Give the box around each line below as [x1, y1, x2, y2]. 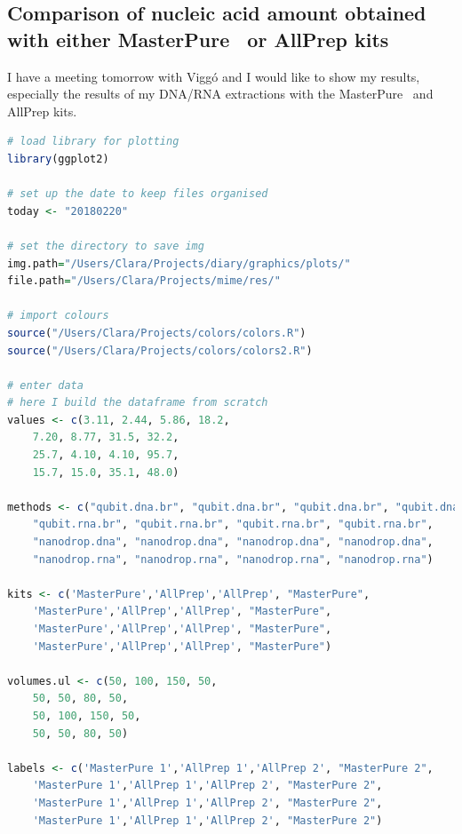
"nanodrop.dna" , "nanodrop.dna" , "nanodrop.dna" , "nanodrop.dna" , [32, 536, 434, 549]
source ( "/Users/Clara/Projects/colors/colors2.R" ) [7, 344, 313, 357]
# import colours [7, 309, 109, 322]
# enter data [7, 378, 84, 392]
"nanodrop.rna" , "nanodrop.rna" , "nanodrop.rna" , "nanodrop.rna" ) [32, 552, 434, 566]
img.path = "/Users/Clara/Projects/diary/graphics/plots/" [7, 257, 351, 270]
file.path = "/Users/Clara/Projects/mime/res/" [7, 274, 281, 288]
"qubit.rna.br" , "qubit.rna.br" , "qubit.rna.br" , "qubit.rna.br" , [32, 518, 434, 531]
